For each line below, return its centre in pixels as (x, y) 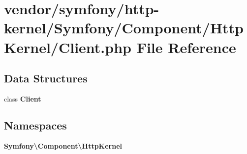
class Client (23, 98)
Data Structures (46, 78)
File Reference (186, 47)
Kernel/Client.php (68, 47)
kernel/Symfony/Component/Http (124, 28)
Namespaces (35, 125)
